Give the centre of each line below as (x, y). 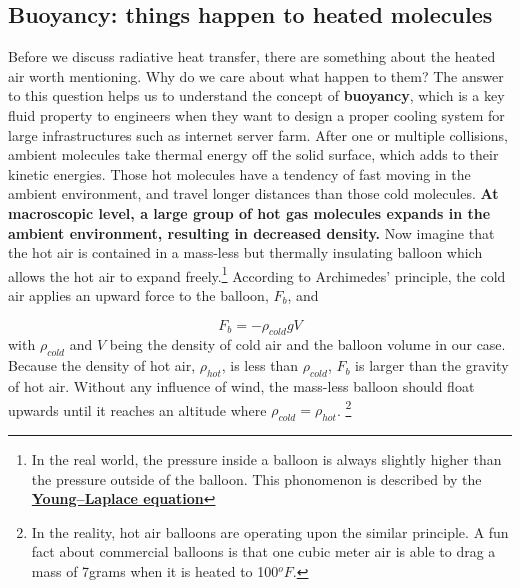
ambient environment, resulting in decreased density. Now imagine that (251, 232)
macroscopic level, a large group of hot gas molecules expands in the (249, 212)
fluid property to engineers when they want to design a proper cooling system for (256, 114)
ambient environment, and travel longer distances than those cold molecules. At (253, 193)
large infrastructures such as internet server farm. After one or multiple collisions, (258, 134)
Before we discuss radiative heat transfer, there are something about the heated (252, 56)
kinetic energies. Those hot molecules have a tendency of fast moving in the (239, 173)
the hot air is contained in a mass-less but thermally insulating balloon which (245, 252)
